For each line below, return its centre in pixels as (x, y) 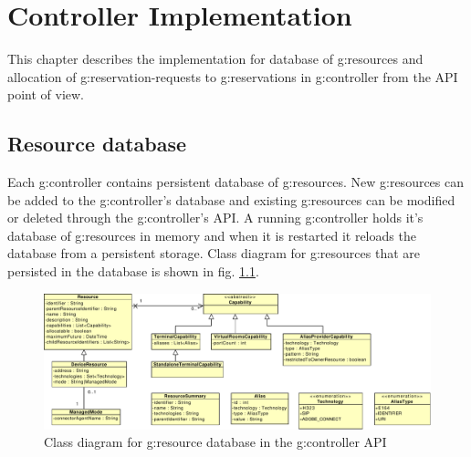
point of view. (46, 94)
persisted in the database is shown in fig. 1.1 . (133, 271)
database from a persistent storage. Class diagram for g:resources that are (214, 253)
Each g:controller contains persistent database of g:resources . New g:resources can (236, 182)
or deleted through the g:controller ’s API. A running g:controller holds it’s (215, 218)
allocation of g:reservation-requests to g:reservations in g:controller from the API (233, 76)
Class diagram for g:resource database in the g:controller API (215, 442)
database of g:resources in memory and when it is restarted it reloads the (212, 235)
